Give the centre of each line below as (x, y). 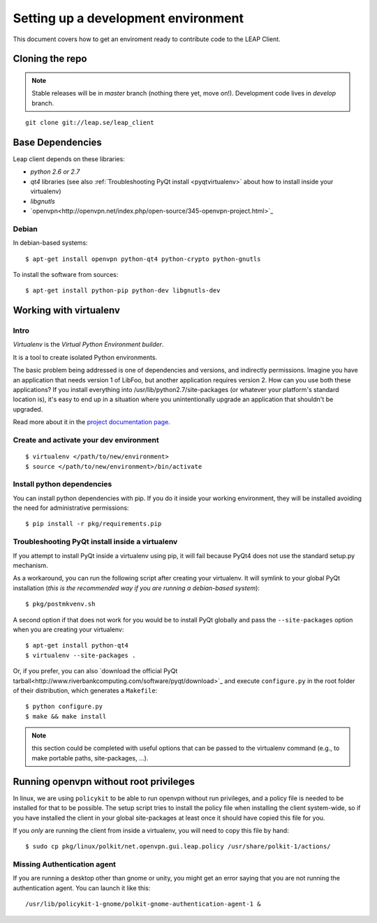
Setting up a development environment (128, 18)
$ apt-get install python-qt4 (77, 646)
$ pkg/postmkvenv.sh (60, 604)
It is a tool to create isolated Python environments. (85, 357)
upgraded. (28, 409)
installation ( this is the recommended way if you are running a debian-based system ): (136, 588)
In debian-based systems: (50, 243)
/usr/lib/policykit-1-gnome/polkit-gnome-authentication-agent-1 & (143, 904)
